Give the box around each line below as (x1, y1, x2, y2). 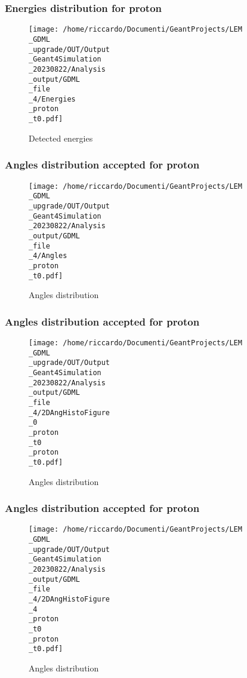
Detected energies (29, 131, 93, 144)
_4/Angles (29, 251, 67, 260)
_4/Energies (29, 94, 76, 103)
